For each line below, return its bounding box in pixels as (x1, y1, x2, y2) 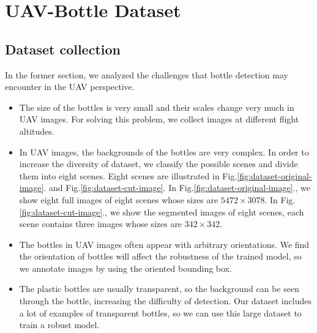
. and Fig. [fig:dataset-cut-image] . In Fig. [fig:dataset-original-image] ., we (43, 181, 310, 194)
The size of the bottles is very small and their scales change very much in (19, 100, 294, 113)
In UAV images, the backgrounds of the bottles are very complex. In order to (19, 145, 309, 158)
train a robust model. (19, 318, 100, 331)
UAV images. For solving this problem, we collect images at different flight (19, 113, 299, 125)
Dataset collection (5, 39, 121, 58)
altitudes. (19, 124, 54, 137)
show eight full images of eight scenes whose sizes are (19, 193, 218, 206)
